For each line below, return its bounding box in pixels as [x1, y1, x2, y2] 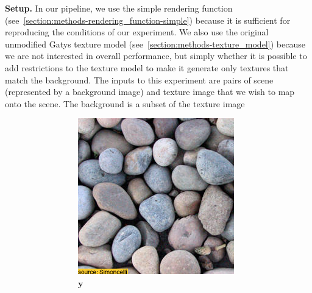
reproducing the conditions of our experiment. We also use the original [5, 26, 269, 38]
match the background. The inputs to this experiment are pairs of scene [5, 73, 274, 86]
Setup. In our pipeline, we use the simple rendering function [5, 2, 233, 14]
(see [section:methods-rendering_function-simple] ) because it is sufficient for [5, 13, 291, 26]
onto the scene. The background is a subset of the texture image [5, 97, 245, 110]
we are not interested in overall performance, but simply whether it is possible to [5, 49, 307, 62]
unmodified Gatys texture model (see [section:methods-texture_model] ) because [5, 37, 305, 50]
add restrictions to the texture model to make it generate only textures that [5, 61, 289, 74]
